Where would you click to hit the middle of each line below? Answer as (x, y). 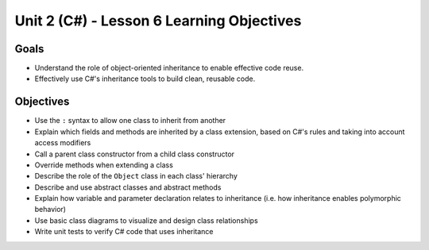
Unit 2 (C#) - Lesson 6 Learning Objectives (158, 21)
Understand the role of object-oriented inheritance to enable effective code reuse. (169, 68)
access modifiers (63, 143)
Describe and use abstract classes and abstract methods (128, 187)
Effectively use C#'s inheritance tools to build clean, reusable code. (145, 79)
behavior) (50, 210)
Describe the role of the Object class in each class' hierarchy (136, 176)
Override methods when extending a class (104, 165)
